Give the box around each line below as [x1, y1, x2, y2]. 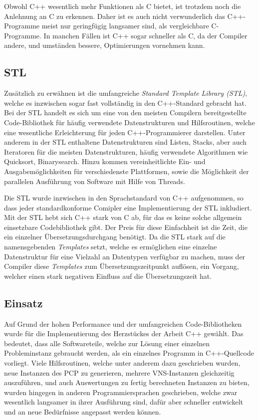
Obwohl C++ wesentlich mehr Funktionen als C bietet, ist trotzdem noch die [4, 1, 241, 11]
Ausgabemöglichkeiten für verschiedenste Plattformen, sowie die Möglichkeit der [4, 166, 249, 176]
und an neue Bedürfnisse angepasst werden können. [4, 407, 161, 417]
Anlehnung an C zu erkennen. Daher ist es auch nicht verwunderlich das [4, 10, 225, 21]
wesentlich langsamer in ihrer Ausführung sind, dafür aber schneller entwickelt [4, 397, 244, 407]
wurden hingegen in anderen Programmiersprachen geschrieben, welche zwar [4, 387, 238, 397]
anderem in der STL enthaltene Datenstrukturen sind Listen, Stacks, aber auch [4, 137, 247, 147]
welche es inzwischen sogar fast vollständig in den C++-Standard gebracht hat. [4, 97, 247, 108]
